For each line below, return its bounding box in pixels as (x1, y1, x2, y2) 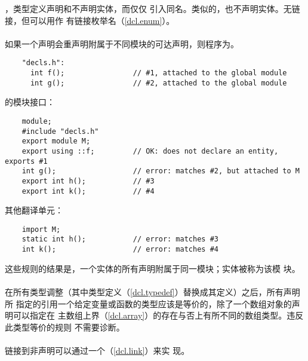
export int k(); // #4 (21, 186, 155, 195)
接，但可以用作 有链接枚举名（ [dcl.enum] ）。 (5, 14, 175, 26)
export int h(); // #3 (21, 176, 155, 185)
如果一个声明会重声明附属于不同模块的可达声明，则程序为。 (5, 37, 239, 50)
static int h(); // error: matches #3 (21, 235, 218, 244)
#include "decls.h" (21, 127, 99, 136)
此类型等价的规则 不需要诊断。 (5, 320, 125, 333)
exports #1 (5, 157, 48, 166)
